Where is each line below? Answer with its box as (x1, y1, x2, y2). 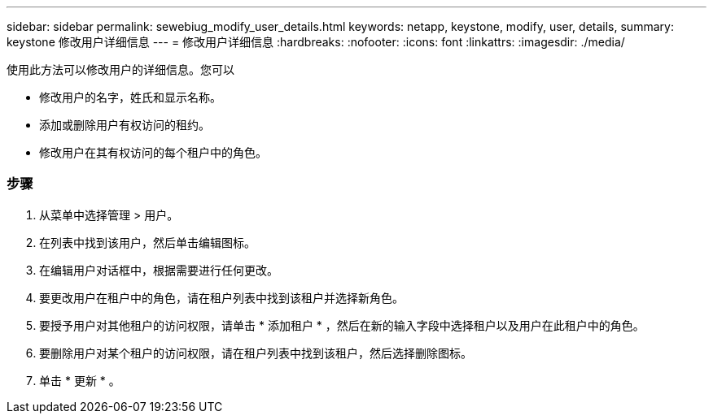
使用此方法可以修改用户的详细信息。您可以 (7, 63, 234, 76)
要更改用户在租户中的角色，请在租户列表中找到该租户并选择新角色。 (39, 290, 404, 305)
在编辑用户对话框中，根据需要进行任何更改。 (39, 262, 278, 277)
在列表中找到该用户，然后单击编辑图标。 (39, 235, 256, 249)
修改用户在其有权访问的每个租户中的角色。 (39, 145, 267, 159)
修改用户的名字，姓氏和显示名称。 (39, 90, 221, 104)
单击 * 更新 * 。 (39, 373, 120, 388)
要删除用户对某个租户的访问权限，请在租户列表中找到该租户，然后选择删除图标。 (39, 345, 472, 360)
